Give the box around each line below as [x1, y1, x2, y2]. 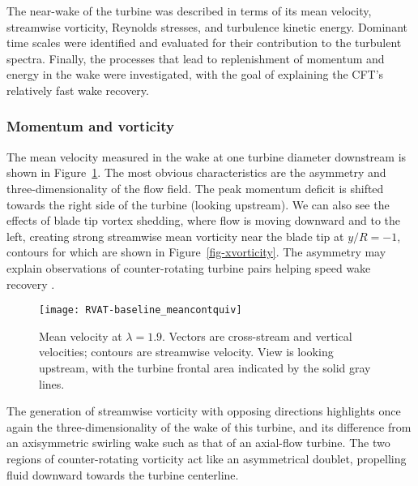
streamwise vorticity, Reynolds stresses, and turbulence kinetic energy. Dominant [6, 18, 407, 35]
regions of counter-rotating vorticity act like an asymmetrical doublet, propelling [6, 449, 407, 467]
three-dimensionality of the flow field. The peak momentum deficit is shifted [6, 179, 384, 196]
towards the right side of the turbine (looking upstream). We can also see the [6, 196, 390, 213]
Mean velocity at [39, 327, 122, 344]
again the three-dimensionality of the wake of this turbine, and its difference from [6, 418, 412, 435]
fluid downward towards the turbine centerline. [6, 466, 239, 483]
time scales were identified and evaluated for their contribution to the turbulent [6, 34, 402, 51]
